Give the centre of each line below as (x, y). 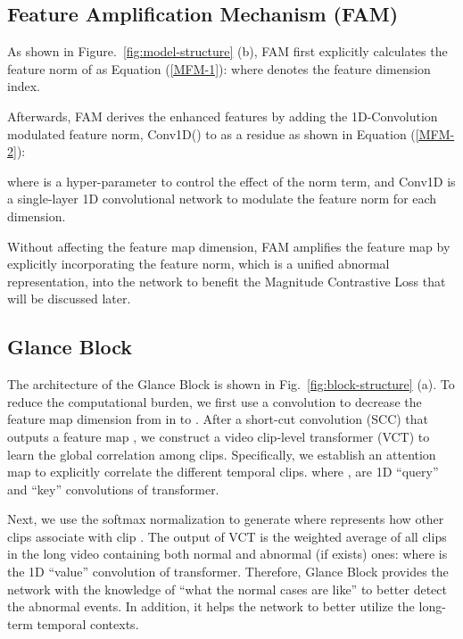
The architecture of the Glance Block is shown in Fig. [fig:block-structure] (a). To (231, 384)
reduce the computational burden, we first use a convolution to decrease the (215, 401)
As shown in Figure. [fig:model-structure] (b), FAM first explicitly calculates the (227, 51)
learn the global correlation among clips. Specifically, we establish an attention (222, 454)
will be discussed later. (69, 299)
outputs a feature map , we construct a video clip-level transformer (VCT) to (219, 436)
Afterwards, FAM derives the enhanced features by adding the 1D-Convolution (223, 116)
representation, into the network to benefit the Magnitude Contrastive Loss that (227, 281)
